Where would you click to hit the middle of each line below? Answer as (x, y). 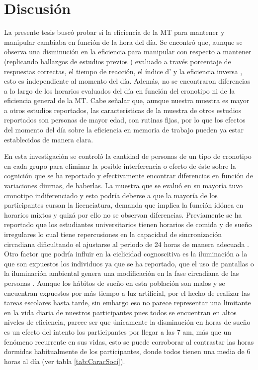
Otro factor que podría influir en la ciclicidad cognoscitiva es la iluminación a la (126, 254)
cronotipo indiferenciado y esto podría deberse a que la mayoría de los (111, 195)
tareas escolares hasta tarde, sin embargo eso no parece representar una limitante (128, 303)
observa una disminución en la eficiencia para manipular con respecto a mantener (128, 52)
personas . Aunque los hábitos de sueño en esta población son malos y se (115, 283)
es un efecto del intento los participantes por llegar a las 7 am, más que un (118, 331)
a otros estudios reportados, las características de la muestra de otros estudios (123, 110)
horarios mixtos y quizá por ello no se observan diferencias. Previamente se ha (123, 214)
